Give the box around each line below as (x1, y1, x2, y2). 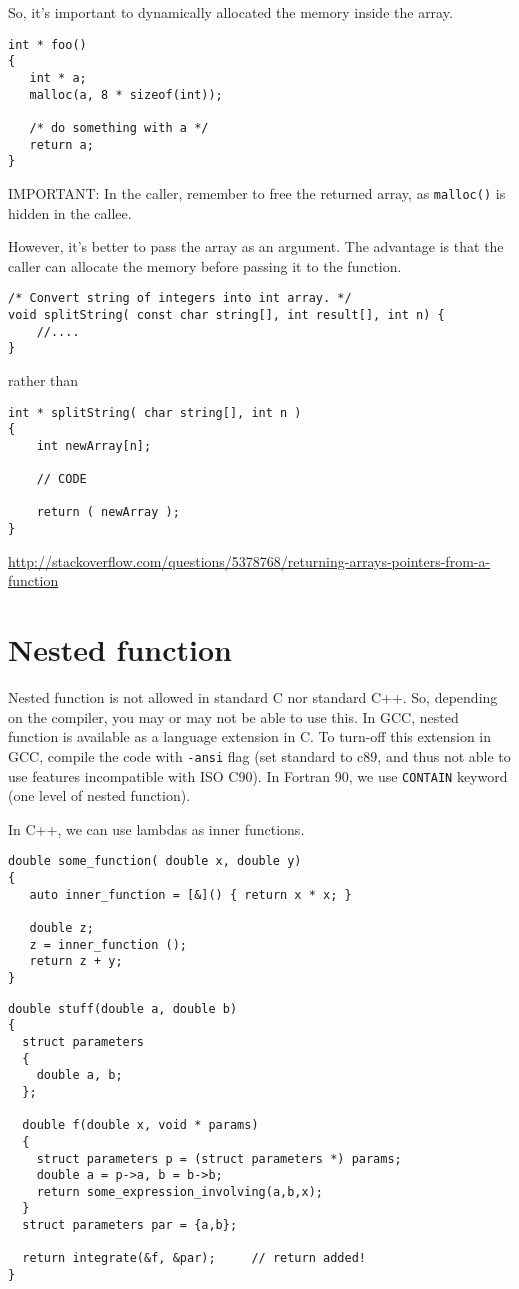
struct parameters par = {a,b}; (22, 1218, 238, 1233)
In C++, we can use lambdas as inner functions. (8, 818, 305, 839)
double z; (29, 920, 94, 935)
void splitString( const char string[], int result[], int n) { (8, 307, 445, 322)
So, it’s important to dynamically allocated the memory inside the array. (8, 2, 453, 22)
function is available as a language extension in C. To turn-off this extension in (8, 726, 492, 747)
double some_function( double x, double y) (8, 854, 302, 869)
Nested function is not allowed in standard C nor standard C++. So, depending (8, 687, 498, 708)
